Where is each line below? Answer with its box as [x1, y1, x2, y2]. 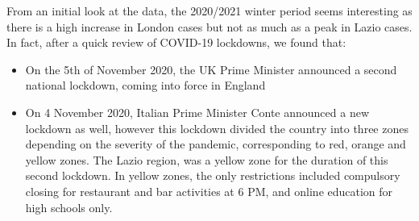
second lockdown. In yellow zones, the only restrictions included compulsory [25, 167, 400, 184]
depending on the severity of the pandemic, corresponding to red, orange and [25, 136, 406, 152]
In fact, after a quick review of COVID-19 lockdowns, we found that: [6, 34, 346, 51]
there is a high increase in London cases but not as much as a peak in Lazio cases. [6, 18, 413, 35]
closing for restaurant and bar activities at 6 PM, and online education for [25, 182, 393, 199]
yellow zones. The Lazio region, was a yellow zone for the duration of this [25, 151, 388, 168]
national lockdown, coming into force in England [25, 77, 266, 94]
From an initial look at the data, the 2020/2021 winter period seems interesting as [6, 2, 413, 19]
